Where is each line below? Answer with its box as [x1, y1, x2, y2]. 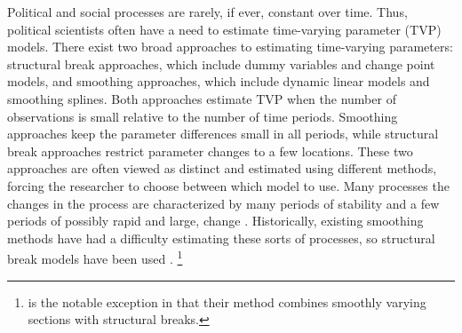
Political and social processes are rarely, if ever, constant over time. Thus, [7, 3, 408, 20]
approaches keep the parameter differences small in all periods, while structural [7, 124, 439, 143]
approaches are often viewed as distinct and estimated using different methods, [7, 159, 437, 178]
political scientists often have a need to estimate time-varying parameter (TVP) [7, 20, 442, 38]
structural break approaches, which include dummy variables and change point [7, 54, 435, 73]
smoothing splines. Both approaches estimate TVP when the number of [7, 89, 396, 107]
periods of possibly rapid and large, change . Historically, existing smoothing [7, 211, 424, 230]
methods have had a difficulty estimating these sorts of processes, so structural [7, 228, 435, 247]
